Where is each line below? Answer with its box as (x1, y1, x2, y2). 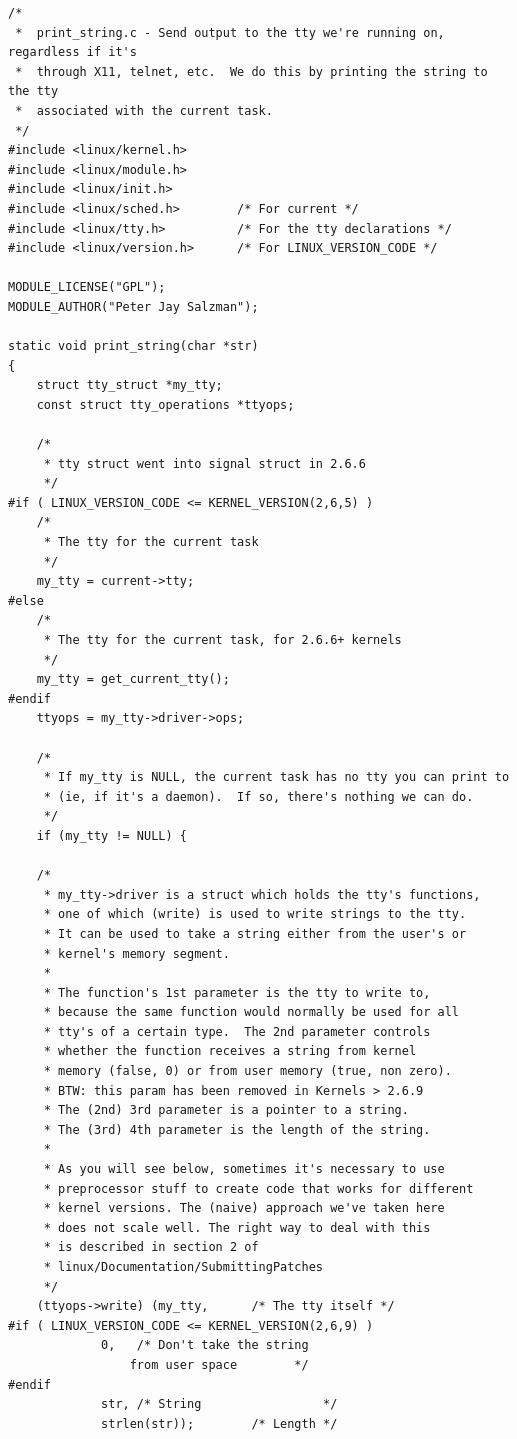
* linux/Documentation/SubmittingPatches (43, 1260, 323, 1274)
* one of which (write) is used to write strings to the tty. (43, 907, 467, 922)
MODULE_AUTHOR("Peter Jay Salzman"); (8, 299, 259, 314)
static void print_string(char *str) (8, 339, 259, 354)
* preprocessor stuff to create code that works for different (43, 1181, 474, 1196)
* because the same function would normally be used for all (43, 1005, 460, 1020)
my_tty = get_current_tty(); (36, 672, 230, 687)
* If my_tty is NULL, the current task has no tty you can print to (43, 770, 510, 785)
